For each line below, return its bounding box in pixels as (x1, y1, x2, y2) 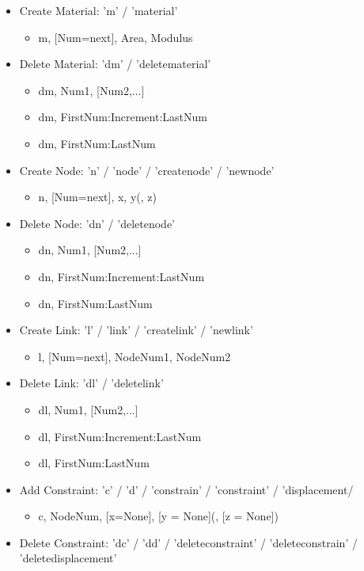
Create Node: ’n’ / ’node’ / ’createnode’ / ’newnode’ (19, 162, 275, 178)
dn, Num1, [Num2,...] (38, 242, 142, 258)
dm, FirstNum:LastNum (38, 135, 156, 151)
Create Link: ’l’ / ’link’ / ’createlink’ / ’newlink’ (19, 322, 253, 338)
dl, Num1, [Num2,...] (38, 401, 138, 417)
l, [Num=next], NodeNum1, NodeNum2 (38, 348, 231, 364)
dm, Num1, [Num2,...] (38, 82, 145, 98)
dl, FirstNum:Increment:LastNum (38, 428, 202, 444)
